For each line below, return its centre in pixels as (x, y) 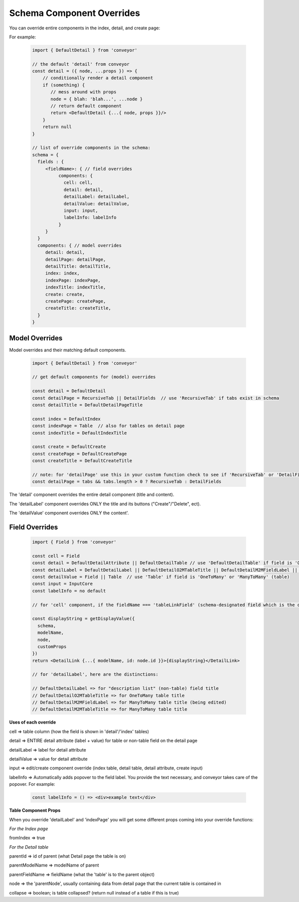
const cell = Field (56, 556)
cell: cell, (78, 183)
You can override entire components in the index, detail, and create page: (85, 28)
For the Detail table (29, 847)
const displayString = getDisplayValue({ (83, 619)
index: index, (62, 273)
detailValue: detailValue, (96, 204)
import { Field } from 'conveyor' (74, 542)
